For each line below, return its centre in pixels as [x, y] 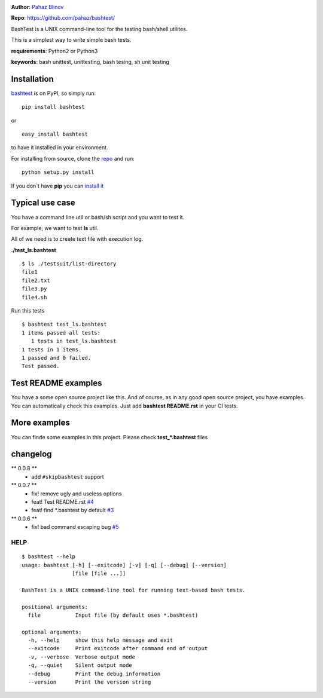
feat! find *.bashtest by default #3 [73, 510]
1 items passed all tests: [61, 333]
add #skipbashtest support [68, 477]
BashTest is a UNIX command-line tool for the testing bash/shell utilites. [99, 29]
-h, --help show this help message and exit [100, 640]
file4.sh [34, 297]
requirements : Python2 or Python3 [54, 51]
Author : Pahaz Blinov [37, 7]
